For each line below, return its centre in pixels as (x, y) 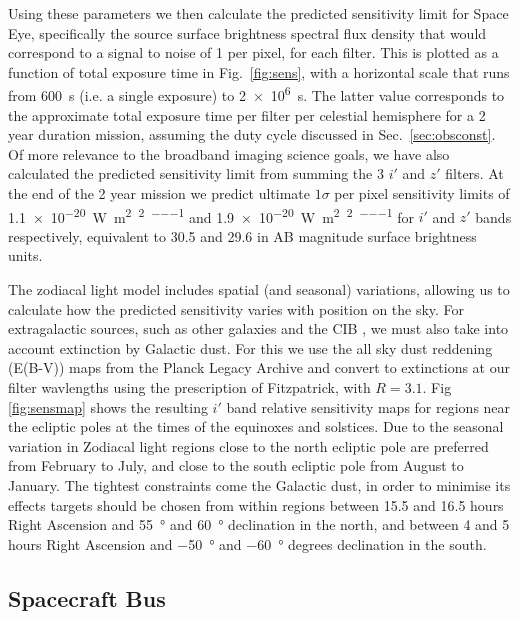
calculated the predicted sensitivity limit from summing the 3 (196, 173)
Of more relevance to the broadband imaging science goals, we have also (229, 153)
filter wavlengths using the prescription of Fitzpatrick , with (189, 387)
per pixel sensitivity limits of (422, 193)
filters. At (474, 173)
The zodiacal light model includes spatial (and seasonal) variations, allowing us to (259, 289)
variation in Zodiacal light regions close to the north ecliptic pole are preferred (248, 445)
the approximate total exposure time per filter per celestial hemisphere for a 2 (247, 114)
